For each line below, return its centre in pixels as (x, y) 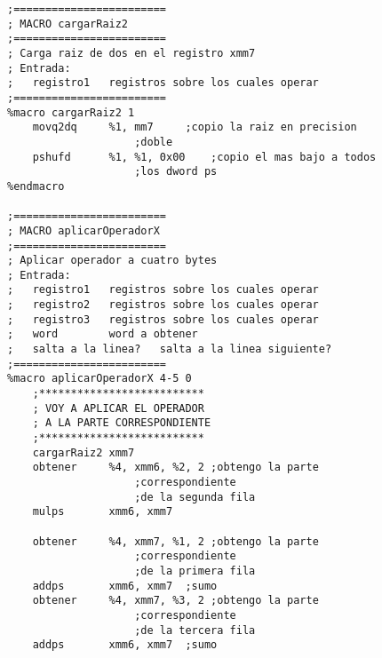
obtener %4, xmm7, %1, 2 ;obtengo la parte (175, 541)
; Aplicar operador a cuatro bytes (112, 261)
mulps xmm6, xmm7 (103, 512)
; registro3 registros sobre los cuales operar (163, 319)
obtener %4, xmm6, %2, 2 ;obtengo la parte (175, 468)
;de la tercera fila (195, 630)
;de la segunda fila (195, 497)
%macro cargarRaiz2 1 (71, 112)
